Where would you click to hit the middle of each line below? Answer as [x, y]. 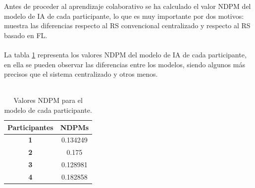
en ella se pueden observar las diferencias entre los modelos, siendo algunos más [125, 64]
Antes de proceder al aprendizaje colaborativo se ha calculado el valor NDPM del [127, 6]
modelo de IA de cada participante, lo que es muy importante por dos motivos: [124, 16]
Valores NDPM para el [48, 100]
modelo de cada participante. [48, 110]
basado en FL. [26, 35]
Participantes [30, 127]
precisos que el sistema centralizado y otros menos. [81, 74]
